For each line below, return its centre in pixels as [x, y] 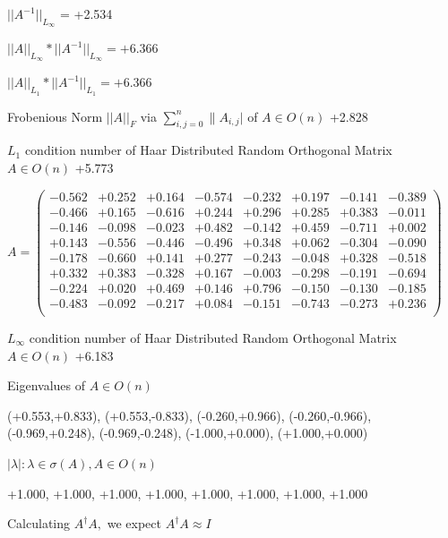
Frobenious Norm [55, 116]
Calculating [39, 523]
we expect [134, 523]
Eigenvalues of [46, 385]
